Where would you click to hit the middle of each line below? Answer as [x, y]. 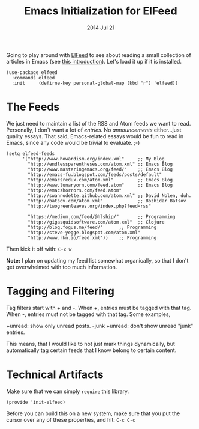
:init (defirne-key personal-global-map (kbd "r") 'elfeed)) [95, 83]
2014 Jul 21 [101, 28]
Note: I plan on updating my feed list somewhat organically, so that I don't [97, 260]
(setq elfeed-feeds [31, 154]
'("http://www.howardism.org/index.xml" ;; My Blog [93, 159]
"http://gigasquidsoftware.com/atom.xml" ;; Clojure [96, 222]
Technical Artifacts [55, 374]
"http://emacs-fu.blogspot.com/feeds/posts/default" [95, 175]
